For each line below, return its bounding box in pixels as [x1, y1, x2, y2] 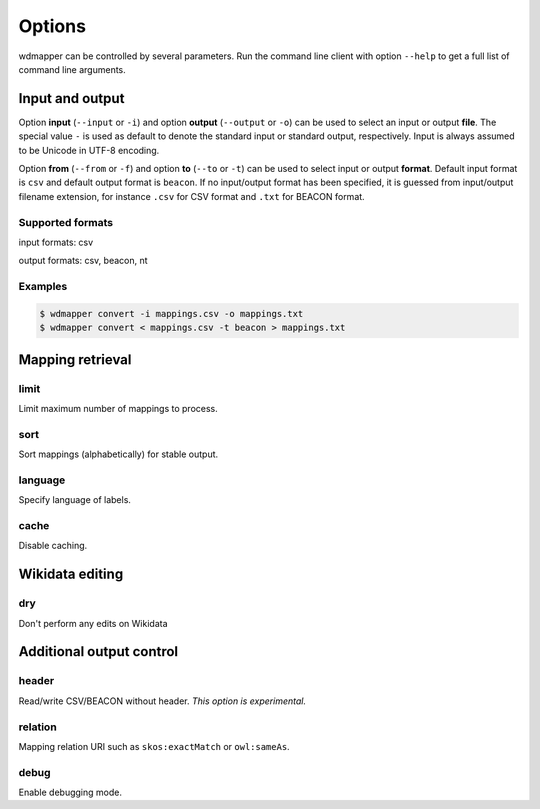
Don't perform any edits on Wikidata [18, 617, 168, 629]
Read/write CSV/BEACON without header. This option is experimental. [18, 695, 307, 707]
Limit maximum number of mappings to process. [18, 403, 219, 415]
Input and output [18, 90, 125, 107]
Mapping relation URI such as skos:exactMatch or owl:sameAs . [18, 740, 290, 752]
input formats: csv [18, 236, 94, 248]
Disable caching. [18, 540, 88, 552]
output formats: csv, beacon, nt [18, 255, 149, 267]
